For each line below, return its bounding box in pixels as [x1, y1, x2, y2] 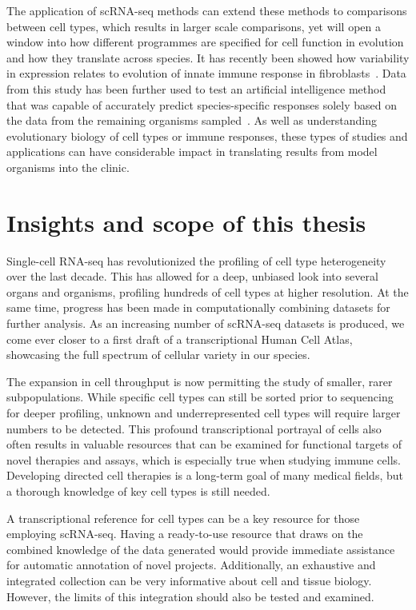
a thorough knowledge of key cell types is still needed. [6, 482, 270, 499]
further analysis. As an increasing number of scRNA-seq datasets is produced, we [6, 315, 405, 332]
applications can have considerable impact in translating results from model [6, 143, 378, 160]
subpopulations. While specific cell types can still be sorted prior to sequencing [6, 389, 394, 405]
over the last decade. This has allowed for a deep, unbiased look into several [6, 268, 378, 285]
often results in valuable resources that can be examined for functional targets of [6, 436, 402, 453]
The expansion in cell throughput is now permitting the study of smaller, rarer [6, 373, 393, 389]
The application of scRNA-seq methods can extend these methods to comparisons [6, 2, 407, 18]
